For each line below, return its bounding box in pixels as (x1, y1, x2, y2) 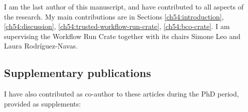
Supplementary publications (4, 65, 151, 80)
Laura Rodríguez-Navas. (4, 40, 78, 51)
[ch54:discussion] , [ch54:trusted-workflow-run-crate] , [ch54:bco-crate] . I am (4, 21, 230, 31)
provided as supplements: (4, 98, 81, 108)
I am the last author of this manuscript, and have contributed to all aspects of (4, 1, 244, 11)
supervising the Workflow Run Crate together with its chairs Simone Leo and (4, 30, 241, 41)
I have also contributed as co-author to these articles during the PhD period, (4, 88, 239, 99)
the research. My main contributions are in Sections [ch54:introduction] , (4, 11, 224, 21)
